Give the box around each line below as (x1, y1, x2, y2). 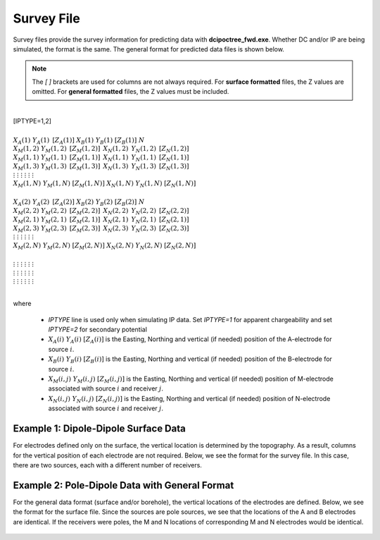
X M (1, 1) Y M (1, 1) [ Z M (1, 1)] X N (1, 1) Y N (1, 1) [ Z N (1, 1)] (13, 154, 189, 163)
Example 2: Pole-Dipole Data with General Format (13, 479, 234, 491)
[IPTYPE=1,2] (13, 116, 52, 125)
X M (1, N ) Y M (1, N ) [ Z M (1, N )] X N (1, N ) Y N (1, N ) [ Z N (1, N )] (13, 180, 196, 190)
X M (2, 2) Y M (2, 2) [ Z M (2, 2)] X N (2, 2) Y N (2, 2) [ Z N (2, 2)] (13, 207, 189, 216)
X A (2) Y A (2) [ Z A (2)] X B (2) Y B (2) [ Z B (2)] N (13, 198, 145, 208)
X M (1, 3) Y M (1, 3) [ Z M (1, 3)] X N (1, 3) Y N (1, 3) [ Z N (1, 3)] (13, 162, 189, 172)
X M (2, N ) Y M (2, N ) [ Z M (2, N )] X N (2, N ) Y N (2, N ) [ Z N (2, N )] (13, 242, 196, 251)
